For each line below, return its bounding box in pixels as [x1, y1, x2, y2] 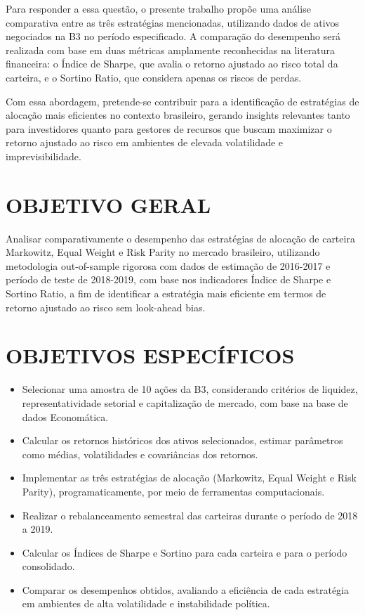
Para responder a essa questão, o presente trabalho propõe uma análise [6, 1, 311, 15]
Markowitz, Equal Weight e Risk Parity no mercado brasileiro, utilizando [6, 245, 320, 259]
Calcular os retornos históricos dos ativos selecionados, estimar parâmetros [22, 433, 343, 448]
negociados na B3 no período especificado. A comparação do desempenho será [6, 29, 340, 44]
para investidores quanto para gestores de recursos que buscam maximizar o [6, 121, 332, 136]
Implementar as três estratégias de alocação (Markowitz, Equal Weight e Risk [22, 470, 357, 485]
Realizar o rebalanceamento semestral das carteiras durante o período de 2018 [22, 507, 358, 522]
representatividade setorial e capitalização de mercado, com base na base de [22, 395, 348, 410]
